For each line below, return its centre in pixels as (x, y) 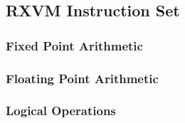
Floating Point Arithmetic (82, 78)
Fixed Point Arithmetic (74, 45)
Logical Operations (61, 111)
